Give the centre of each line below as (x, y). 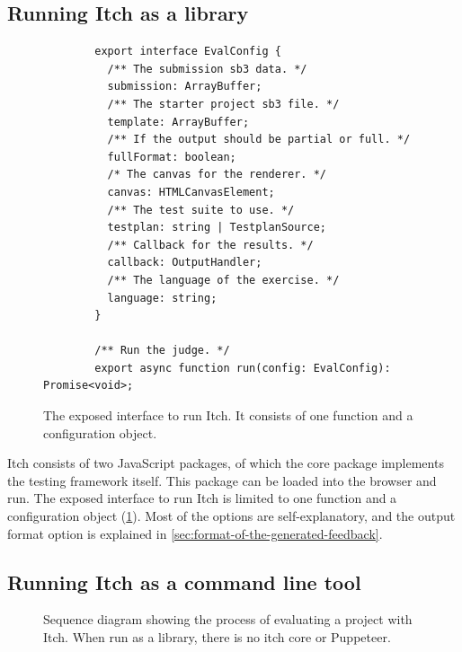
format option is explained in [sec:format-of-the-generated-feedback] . (195, 533)
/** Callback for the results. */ (210, 245)
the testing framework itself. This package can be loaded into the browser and (222, 480)
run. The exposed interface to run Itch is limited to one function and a (202, 498)
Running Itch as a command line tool (184, 582)
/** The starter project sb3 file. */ (223, 104)
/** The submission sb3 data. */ (207, 69)
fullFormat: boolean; (172, 157)
